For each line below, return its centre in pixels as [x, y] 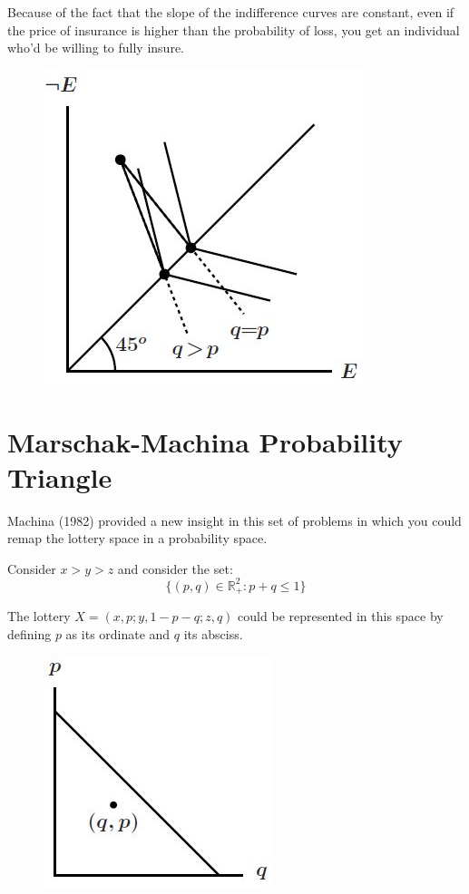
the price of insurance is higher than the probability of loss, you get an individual [234, 29]
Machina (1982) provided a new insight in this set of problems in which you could [234, 520]
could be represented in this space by [341, 616]
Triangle [60, 476]
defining [29, 634]
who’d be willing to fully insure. [96, 48]
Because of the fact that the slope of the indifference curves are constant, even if [231, 12]
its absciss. [213, 634]
